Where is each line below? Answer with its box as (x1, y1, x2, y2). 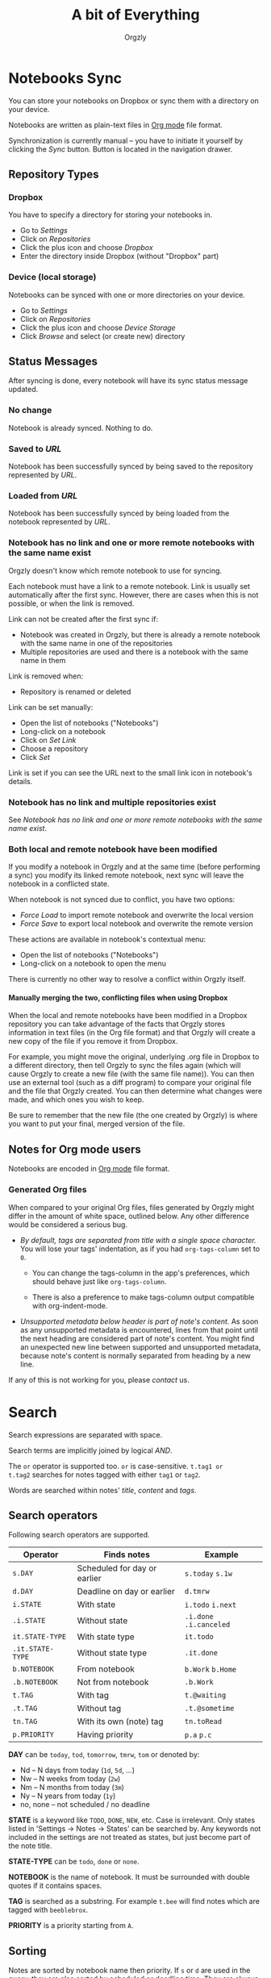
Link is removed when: (8, 671, 83, 681)
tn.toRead (184, 1717, 223, 1726)
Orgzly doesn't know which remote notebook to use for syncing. (8, 565, 223, 575)
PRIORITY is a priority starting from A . (8, 1921, 134, 1930)
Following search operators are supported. (8, 1530, 151, 1540)
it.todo (184, 1632, 214, 1642)
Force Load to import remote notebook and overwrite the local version (19, 910, 254, 920)
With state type (77, 1631, 135, 1642)
